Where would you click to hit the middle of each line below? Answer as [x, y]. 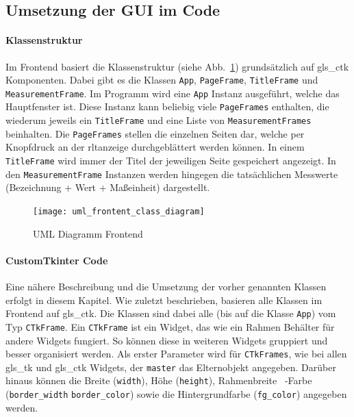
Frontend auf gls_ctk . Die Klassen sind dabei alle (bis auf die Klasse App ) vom [171, 313]
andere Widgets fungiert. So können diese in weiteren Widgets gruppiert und [167, 340]
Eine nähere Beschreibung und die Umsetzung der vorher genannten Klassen [166, 286]
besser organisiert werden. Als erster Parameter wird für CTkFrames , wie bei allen [176, 354]
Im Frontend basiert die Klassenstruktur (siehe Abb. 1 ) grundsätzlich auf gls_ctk [177, 66]
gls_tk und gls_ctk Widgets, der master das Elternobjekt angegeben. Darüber [171, 367]
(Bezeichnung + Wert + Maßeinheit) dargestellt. [108, 187]
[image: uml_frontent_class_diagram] [119, 211]
